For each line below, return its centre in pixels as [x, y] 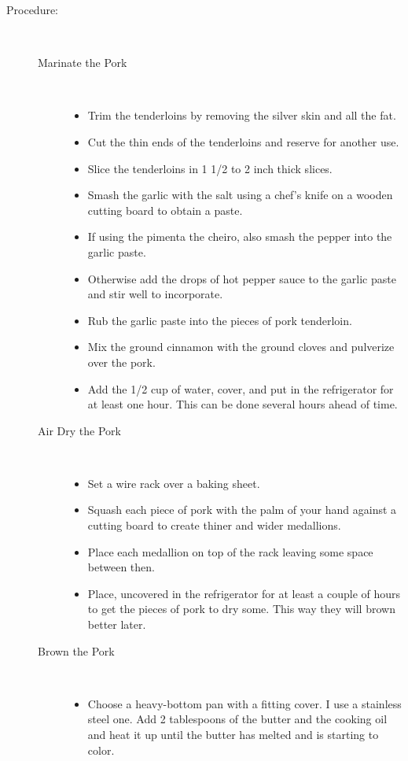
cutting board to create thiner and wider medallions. [214, 525]
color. [101, 750]
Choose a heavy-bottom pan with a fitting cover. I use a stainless [244, 703]
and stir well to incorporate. [155, 294]
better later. [117, 624]
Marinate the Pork [83, 63]
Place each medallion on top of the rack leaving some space [230, 551]
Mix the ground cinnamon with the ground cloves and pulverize [241, 347]
